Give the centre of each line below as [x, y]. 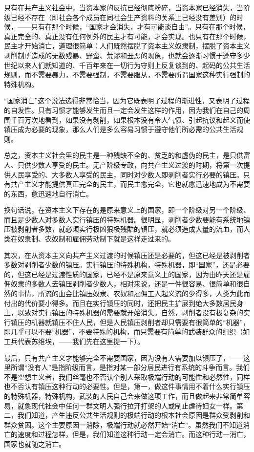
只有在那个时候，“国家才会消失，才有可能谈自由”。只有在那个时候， [140, 27]
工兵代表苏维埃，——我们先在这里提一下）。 [74, 341]
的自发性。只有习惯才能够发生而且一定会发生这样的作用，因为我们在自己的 [124, 110]
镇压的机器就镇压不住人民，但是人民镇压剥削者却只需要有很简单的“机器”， [130, 322]
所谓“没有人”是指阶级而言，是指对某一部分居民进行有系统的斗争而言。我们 [130, 367]
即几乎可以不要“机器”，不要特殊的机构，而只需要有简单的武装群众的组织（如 [127, 332]
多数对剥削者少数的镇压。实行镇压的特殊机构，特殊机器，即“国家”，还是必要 [127, 265]
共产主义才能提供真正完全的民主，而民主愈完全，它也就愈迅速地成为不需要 [130, 184]
